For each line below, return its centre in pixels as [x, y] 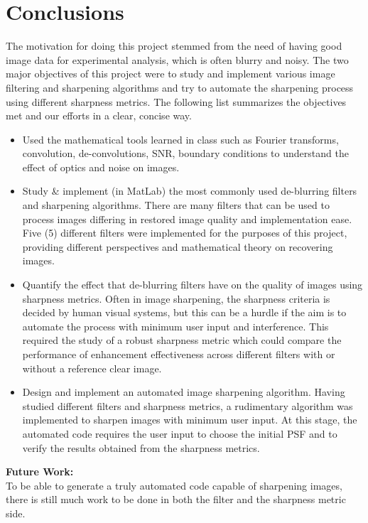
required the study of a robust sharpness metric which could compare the [182, 340]
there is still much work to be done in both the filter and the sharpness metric [176, 499]
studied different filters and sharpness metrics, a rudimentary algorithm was [188, 405]
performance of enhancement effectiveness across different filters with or [179, 354]
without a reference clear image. [92, 368]
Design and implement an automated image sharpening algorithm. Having [184, 392]
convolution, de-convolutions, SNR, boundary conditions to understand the [185, 153]
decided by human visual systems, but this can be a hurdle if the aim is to [184, 312]
